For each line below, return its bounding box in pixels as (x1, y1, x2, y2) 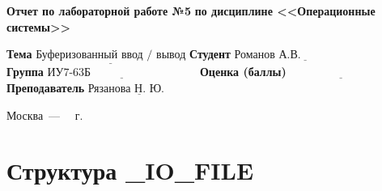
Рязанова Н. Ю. (87, 83, 165, 95)
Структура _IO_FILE (6, 154, 254, 187)
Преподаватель (6, 79, 85, 95)
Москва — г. (6, 106, 83, 123)
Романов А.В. (234, 49, 301, 62)
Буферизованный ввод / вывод (36, 49, 186, 62)
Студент (189, 45, 231, 62)
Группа (6, 63, 44, 80)
